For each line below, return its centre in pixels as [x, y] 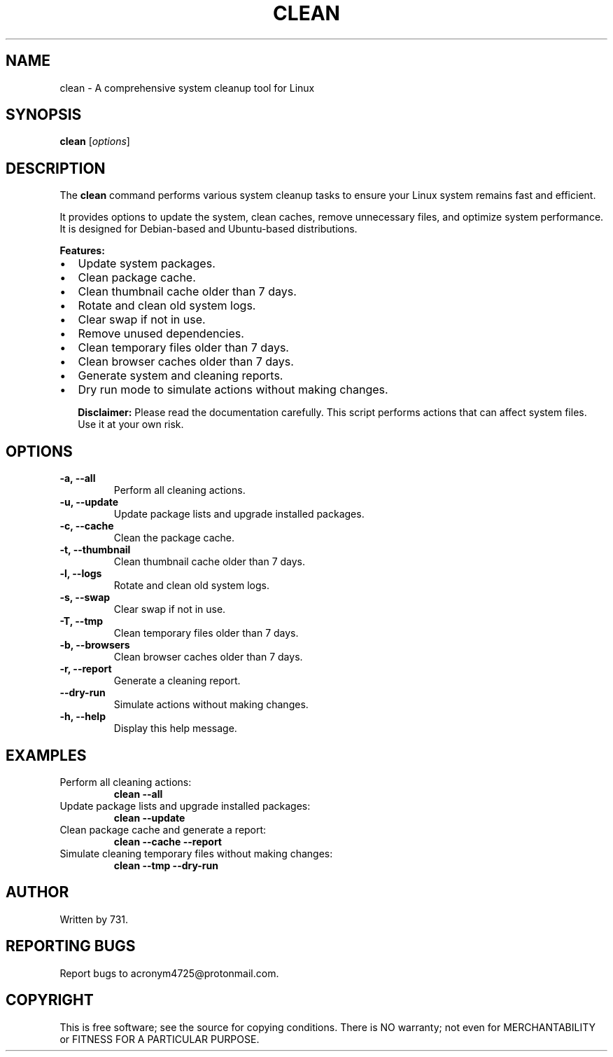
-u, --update [89, 502]
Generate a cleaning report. [177, 681]
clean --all [138, 794]
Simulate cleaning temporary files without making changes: [196, 853]
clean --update [149, 817]
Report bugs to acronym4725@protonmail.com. [169, 973]
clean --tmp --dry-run [166, 865]
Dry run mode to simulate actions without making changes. [233, 390]
